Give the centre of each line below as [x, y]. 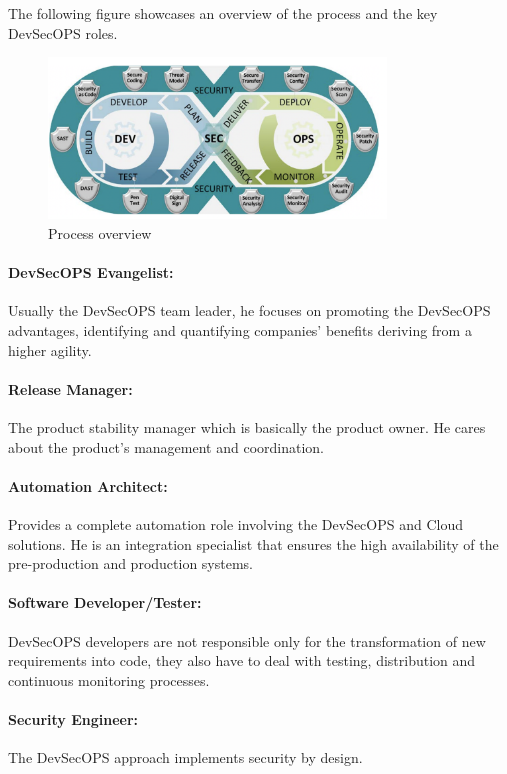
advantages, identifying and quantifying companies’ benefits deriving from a [240, 330]
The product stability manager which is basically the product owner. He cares [247, 427]
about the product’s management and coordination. [166, 446]
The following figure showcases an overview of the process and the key [223, 13]
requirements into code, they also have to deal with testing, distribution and [242, 660]
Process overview [100, 233]
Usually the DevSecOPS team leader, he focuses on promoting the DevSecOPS [249, 310]
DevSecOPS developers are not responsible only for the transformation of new [247, 640]
